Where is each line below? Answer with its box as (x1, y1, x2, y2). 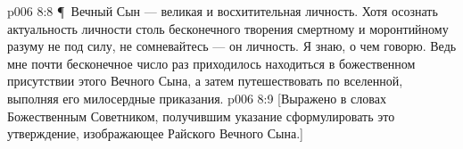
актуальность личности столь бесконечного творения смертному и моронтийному (7, 19, 449, 37)
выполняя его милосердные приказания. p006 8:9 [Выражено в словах (7, 88, 386, 107)
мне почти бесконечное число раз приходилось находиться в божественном (7, 54, 416, 72)
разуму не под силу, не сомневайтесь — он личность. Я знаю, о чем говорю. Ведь (7, 37, 457, 55)
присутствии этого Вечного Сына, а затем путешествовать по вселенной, (7, 71, 403, 90)
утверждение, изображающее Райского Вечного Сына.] (7, 124, 303, 143)
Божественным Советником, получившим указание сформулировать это (7, 106, 395, 125)
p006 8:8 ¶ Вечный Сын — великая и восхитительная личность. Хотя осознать (7, 2, 438, 20)
